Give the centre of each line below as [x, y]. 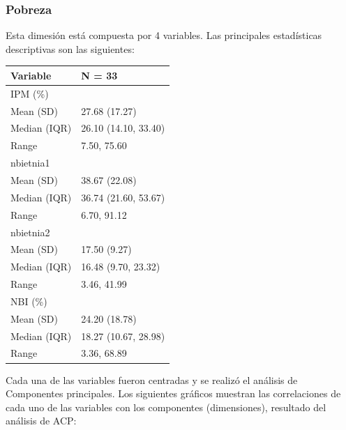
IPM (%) [30, 93]
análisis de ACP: [41, 421]
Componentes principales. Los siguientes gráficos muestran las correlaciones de [173, 393]
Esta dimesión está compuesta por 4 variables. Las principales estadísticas [164, 35]
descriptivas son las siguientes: [70, 48]
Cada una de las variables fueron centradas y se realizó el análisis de [152, 379]
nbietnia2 [30, 232]
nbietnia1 [30, 163]
